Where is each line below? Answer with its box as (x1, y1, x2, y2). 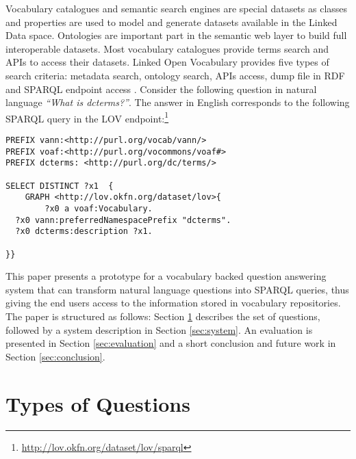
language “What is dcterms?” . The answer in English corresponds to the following (5, 95, 350, 109)
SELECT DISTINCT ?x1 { (5, 181, 114, 191)
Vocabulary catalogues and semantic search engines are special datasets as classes (5, 1, 348, 15)
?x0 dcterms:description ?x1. (15, 226, 153, 237)
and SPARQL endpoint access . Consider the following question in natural (5, 81, 317, 96)
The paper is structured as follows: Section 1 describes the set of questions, (5, 309, 320, 323)
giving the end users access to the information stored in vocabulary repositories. (5, 296, 341, 310)
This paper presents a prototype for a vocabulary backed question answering (5, 269, 327, 283)
